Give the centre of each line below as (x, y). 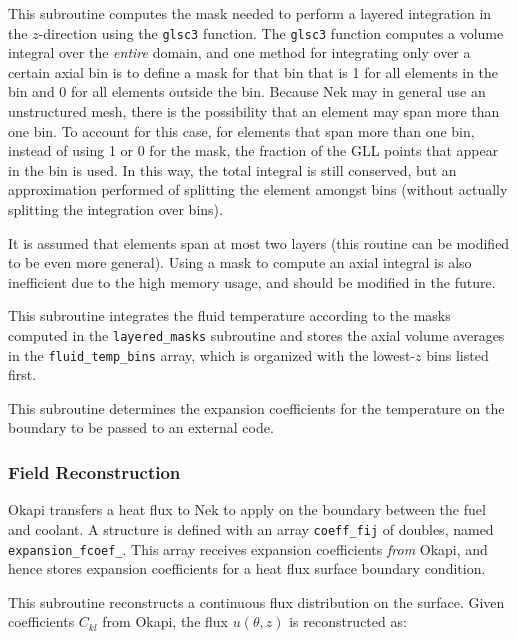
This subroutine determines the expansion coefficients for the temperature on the (256, 407)
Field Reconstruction (94, 471)
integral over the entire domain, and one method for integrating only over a (239, 52)
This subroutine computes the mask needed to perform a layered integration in (250, 13)
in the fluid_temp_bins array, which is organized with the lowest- (212, 354)
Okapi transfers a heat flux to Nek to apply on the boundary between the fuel (247, 509)
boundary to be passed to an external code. (141, 427)
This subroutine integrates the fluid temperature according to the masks (229, 315)
